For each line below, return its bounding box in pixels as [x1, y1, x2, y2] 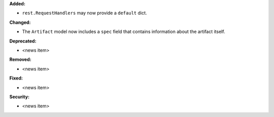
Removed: [9, 56, 31, 63]
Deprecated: [9, 38, 37, 44]
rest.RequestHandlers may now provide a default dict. [22, 10, 147, 16]
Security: [9, 94, 30, 100]
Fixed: [9, 75, 23, 81]
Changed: [9, 19, 31, 25]
